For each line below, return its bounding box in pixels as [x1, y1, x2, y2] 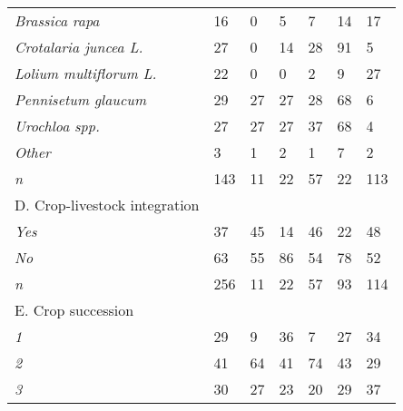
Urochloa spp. [15, 115, 100, 136]
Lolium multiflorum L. [15, 63, 157, 83]
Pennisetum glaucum [15, 89, 146, 110]
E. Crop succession [15, 299, 134, 320]
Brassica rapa [15, 10, 100, 31]
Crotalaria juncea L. [15, 36, 143, 57]
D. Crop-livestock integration [15, 194, 200, 215]
